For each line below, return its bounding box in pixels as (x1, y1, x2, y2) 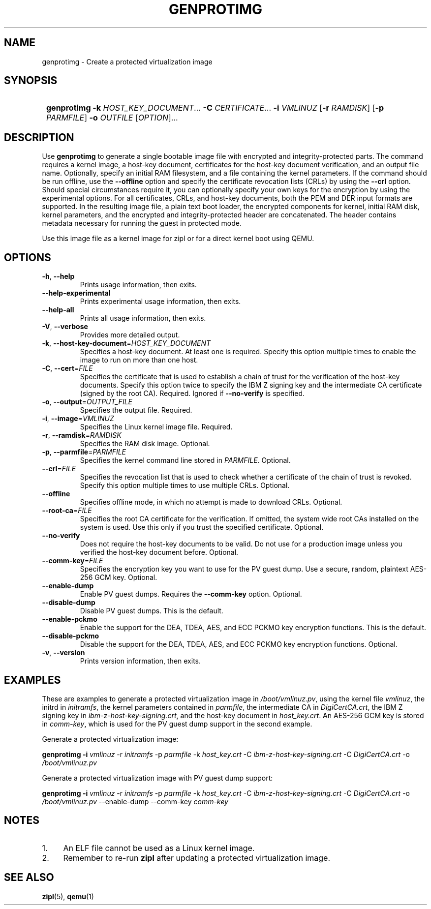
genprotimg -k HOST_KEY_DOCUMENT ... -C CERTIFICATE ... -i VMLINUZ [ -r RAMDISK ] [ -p (46, 103, 384, 113)
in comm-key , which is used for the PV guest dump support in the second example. (42, 719, 312, 728)
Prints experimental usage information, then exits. (80, 297, 241, 306)
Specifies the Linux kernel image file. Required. (80, 423, 233, 431)
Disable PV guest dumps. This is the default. (80, 606, 223, 615)
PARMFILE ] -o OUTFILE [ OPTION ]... (46, 113, 178, 123)
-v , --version (42, 648, 85, 657)
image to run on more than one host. (80, 356, 198, 364)
